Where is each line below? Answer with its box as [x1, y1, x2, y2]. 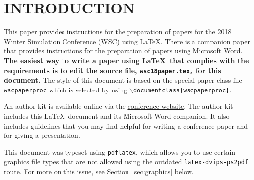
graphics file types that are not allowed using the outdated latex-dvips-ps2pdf [4, 156, 249, 167]
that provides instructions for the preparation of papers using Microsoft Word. [4, 45, 243, 56]
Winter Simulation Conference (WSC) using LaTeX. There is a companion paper [4, 36, 250, 46]
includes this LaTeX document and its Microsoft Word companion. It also [4, 111, 230, 121]
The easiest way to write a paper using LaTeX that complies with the [4, 55, 249, 65]
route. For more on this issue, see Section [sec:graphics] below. [4, 166, 194, 177]
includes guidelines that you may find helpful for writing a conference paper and [4, 120, 248, 131]
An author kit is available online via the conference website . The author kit [4, 101, 233, 111]
